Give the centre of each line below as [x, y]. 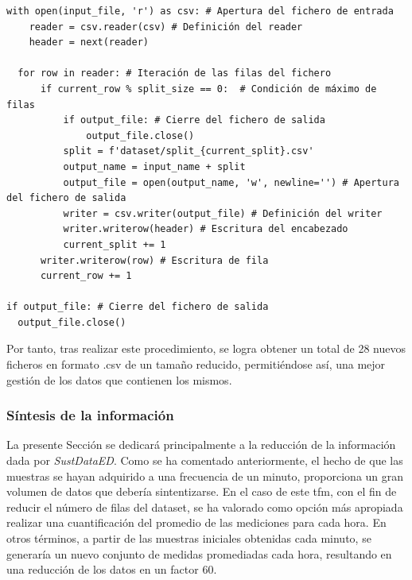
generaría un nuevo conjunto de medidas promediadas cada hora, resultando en [199, 553]
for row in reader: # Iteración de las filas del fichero [175, 73]
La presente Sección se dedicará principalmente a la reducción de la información [201, 445]
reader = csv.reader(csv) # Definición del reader [166, 27]
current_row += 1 [86, 276]
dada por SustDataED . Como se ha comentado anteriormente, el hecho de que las [205, 460]
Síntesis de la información [90, 415]
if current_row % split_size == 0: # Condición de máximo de [208, 89]
